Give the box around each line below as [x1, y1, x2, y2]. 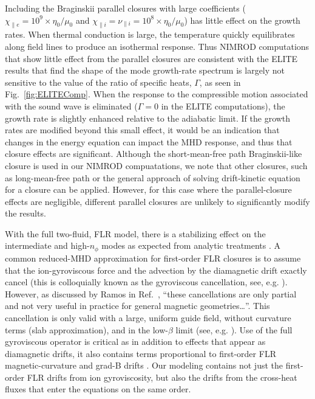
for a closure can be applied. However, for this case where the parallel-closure [5, 183, 292, 196]
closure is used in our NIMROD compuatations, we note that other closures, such [5, 159, 308, 172]
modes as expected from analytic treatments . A [101, 239, 281, 252]
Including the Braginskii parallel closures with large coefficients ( [5, 2, 246, 14]
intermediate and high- [5, 239, 90, 252]
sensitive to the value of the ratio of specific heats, [5, 75, 192, 88]
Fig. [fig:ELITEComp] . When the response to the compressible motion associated [5, 88, 308, 100]
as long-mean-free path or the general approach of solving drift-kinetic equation [5, 171, 300, 184]
